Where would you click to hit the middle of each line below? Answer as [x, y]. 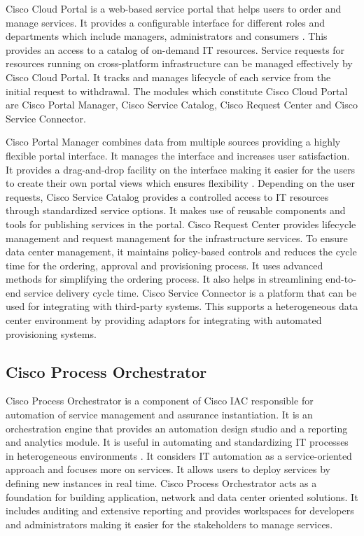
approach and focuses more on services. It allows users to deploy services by [168, 469]
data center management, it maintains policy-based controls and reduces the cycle [181, 252]
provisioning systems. [51, 333]
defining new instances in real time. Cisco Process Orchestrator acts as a [161, 483]
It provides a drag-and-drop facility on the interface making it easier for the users [181, 169]
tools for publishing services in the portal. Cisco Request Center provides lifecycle [181, 224]
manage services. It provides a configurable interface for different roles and [165, 22]
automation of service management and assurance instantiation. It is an [159, 415]
